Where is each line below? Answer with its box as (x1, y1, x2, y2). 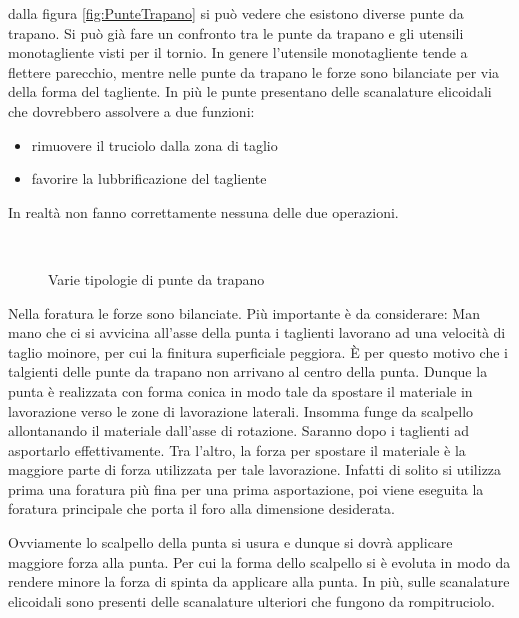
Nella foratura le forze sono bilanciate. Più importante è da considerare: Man (8, 302, 480, 323)
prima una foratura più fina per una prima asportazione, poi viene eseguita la (8, 478, 484, 499)
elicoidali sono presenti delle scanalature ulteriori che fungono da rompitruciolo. (8, 590, 496, 611)
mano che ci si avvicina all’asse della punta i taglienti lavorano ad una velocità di (8, 322, 506, 343)
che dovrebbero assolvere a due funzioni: (8, 100, 255, 121)
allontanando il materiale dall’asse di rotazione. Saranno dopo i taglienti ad (8, 420, 470, 441)
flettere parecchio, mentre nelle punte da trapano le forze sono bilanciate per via (8, 61, 500, 82)
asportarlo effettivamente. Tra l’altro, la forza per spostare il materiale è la (8, 439, 466, 460)
